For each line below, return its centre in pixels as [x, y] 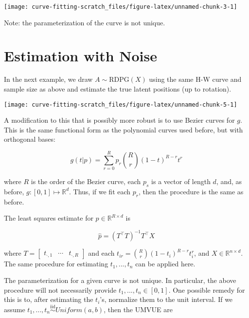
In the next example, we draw [48, 79]
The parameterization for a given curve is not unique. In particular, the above [120, 280]
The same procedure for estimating [56, 264]
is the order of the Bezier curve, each [86, 181]
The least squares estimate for [49, 218]
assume [15, 309]
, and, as [229, 181]
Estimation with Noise [81, 56]
